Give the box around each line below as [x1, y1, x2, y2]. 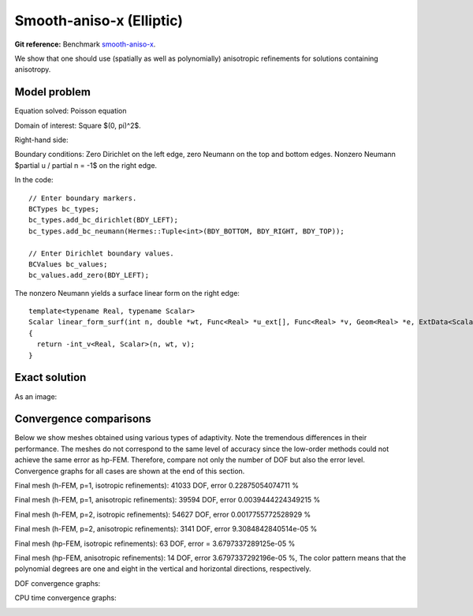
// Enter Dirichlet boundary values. [28, 248, 175, 258]
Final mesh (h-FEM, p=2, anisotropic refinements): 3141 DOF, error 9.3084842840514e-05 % [14, 525, 318, 534]
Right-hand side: [14, 135, 69, 145]
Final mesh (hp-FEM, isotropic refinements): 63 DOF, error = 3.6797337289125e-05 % [14, 539, 296, 548]
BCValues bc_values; [28, 259, 108, 268]
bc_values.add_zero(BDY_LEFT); [28, 271, 150, 280]
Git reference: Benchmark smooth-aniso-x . [14, 39, 156, 49]
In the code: [14, 175, 54, 185]
